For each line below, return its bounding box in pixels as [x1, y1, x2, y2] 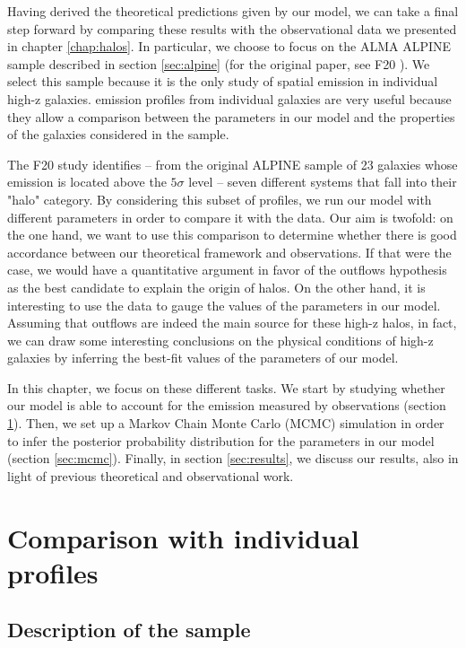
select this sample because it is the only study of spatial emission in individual [7, 72, 438, 91]
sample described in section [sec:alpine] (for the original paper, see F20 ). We [7, 54, 430, 73]
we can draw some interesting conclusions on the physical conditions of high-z [7, 330, 434, 349]
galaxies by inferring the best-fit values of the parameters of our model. [7, 348, 399, 367]
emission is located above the [7, 172, 167, 191]
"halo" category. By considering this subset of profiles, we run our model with [7, 189, 432, 208]
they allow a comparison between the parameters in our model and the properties [7, 107, 455, 126]
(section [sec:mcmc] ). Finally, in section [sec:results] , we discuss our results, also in [7, 449, 459, 468]
